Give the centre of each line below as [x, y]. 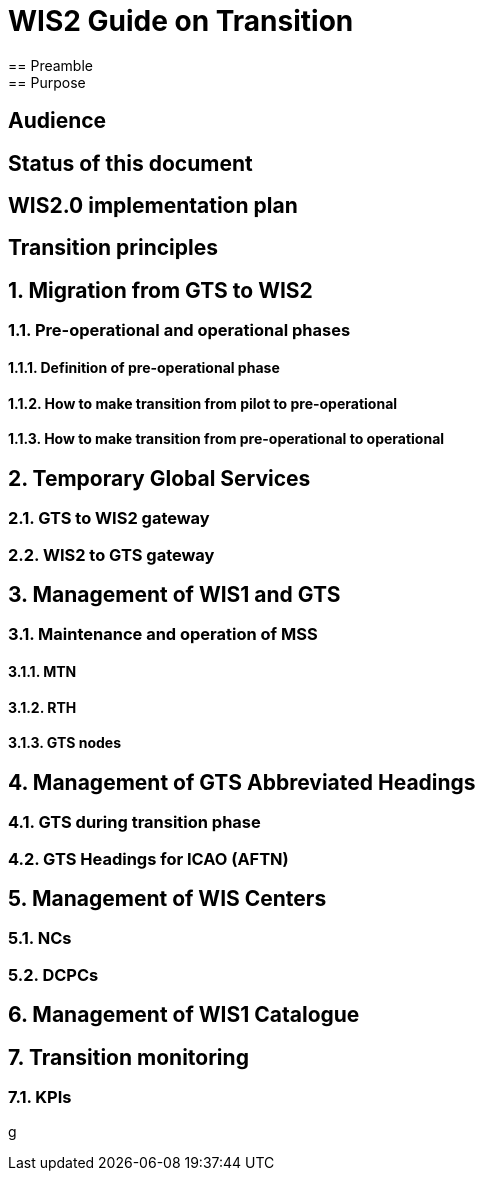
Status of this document [130, 163]
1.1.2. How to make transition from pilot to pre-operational [203, 403]
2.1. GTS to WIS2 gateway [109, 518]
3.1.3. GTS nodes [64, 743]
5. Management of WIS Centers [167, 899]
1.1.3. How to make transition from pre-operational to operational [226, 439]
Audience [57, 121]
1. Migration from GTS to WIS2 [160, 290]
